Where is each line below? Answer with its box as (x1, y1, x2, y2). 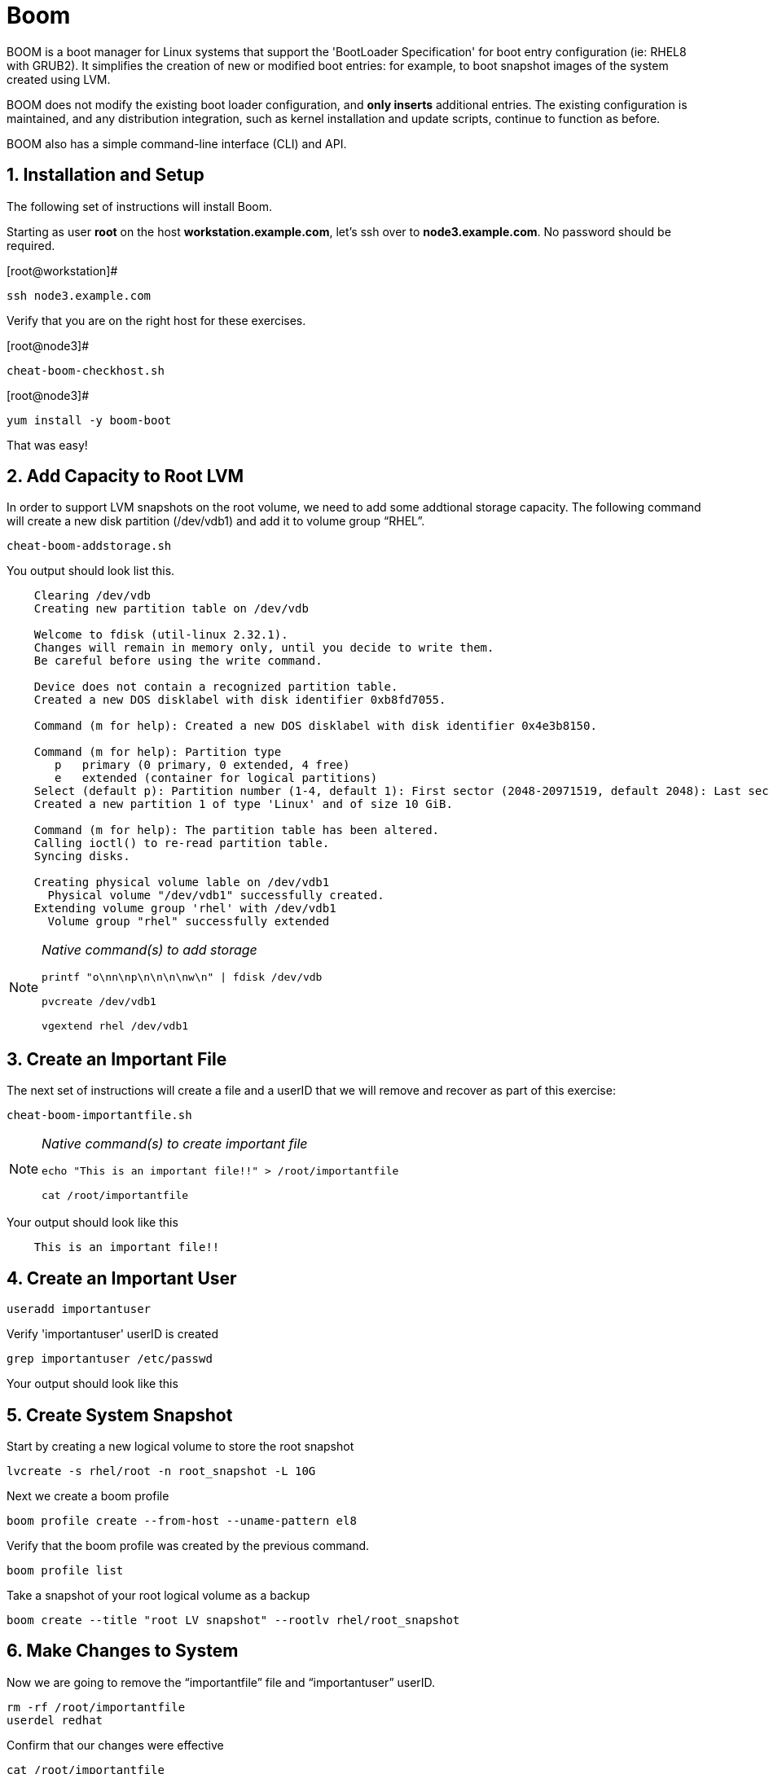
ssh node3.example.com (7, 288, 152, 302)
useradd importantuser (7, 1302, 152, 1316)
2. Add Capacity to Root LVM (7, 466, 244, 487)
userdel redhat (7, 1713, 103, 1727)
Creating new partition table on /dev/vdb (33, 602, 309, 616)
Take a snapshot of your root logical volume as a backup (7, 1587, 310, 1602)
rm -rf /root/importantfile (7, 1700, 186, 1714)
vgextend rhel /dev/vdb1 (42, 1020, 189, 1033)
